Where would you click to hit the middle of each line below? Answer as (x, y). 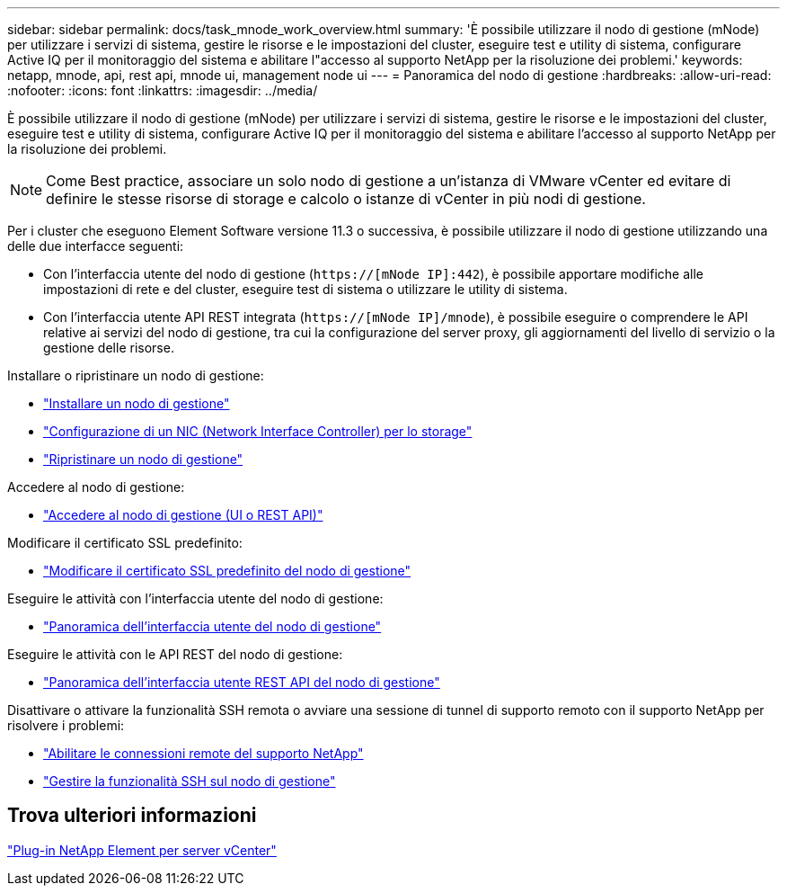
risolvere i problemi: (66, 725)
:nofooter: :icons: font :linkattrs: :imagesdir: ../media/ (163, 90)
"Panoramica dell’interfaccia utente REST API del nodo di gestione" (242, 682)
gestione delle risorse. (109, 348)
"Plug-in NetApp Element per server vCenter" (142, 850)
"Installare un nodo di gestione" (137, 403)
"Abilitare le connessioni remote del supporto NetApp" (203, 753)
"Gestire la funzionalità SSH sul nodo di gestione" (190, 781)
